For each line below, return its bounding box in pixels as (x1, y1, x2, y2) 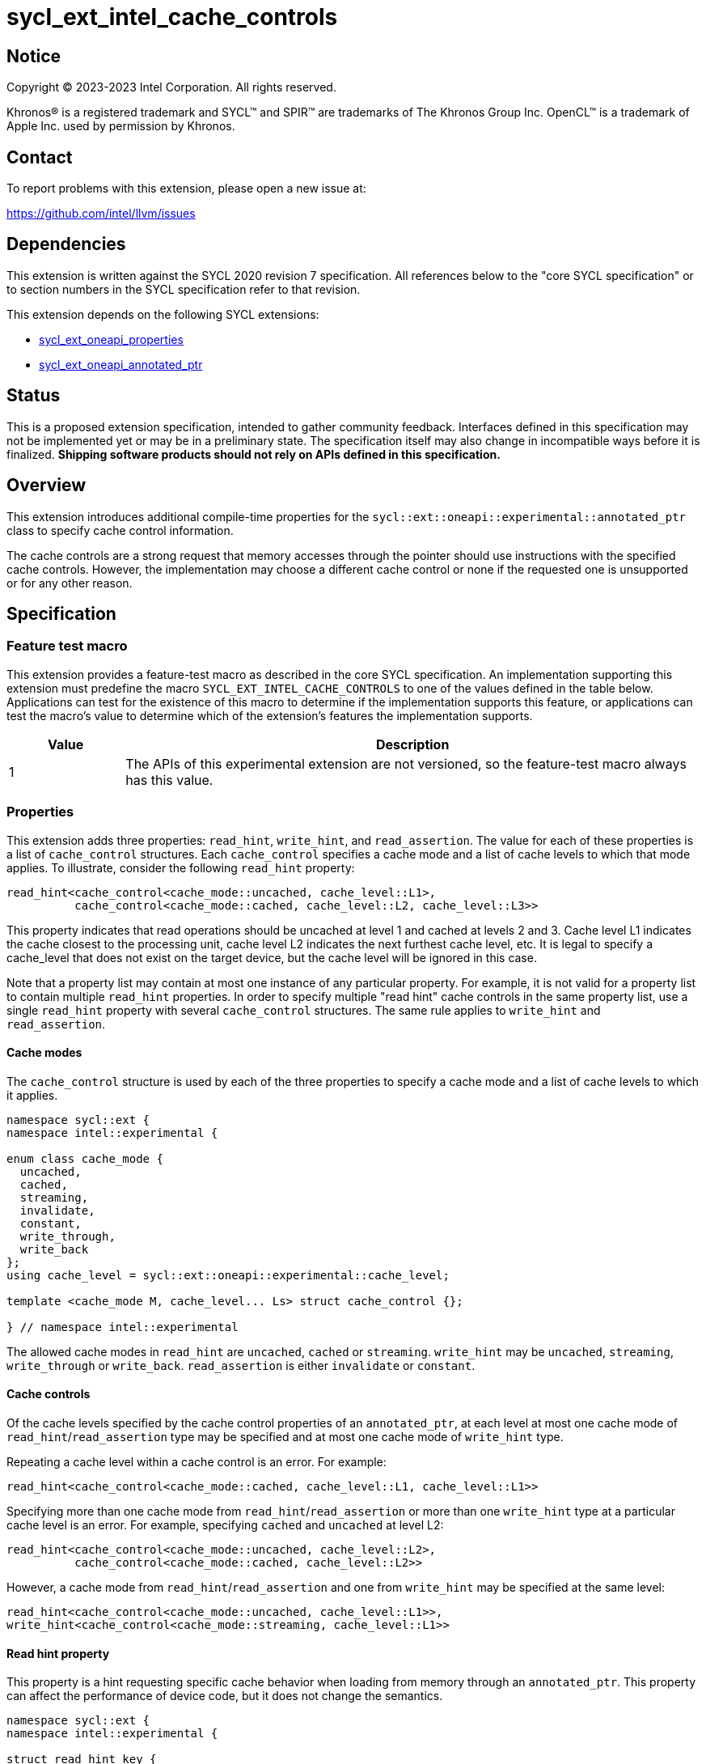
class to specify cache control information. (6, 523, 234, 537)
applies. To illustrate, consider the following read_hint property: (6, 860, 355, 875)
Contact (6, 146, 73, 167)
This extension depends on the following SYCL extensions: (6, 307, 319, 321)
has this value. (125, 771, 213, 788)
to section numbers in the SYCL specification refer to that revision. (6, 282, 361, 296)
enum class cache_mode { (6, 1151, 163, 1165)
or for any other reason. (6, 575, 133, 590)
